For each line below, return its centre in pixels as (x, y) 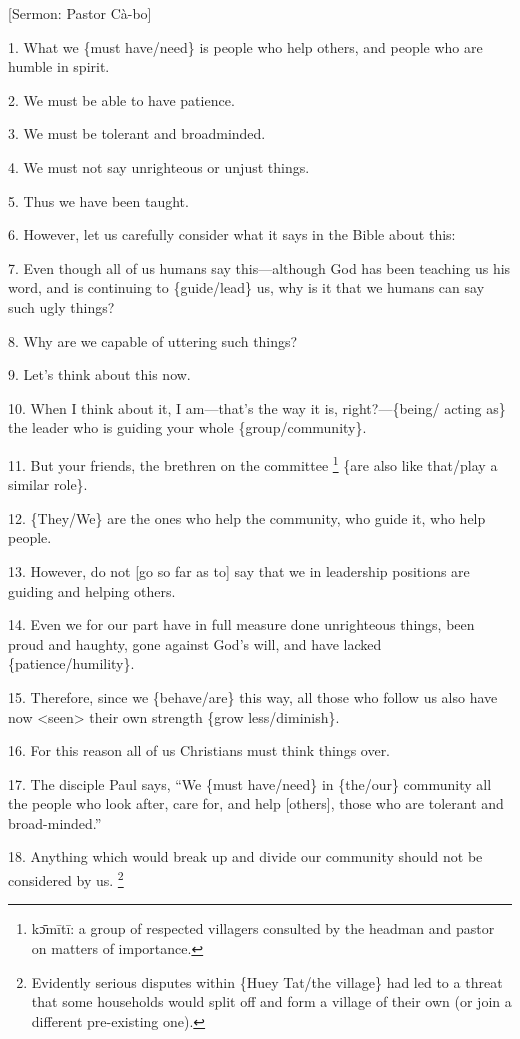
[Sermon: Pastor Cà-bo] (80, 13)
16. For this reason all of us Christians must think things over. (199, 750)
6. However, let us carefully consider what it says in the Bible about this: (232, 234)
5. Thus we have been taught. (98, 200)
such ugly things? (61, 306)
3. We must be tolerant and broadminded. (137, 133)
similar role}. (48, 484)
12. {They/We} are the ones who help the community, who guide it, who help (247, 517)
